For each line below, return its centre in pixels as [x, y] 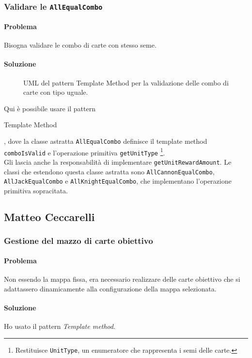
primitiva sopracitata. [36, 190]
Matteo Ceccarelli [49, 216]
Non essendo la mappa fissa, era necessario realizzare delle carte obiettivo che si [122, 279]
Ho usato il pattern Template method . [60, 326]
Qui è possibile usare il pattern [50, 108]
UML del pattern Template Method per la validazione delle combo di [126, 82]
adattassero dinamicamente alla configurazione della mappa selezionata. [110, 288]
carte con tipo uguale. [56, 92]
